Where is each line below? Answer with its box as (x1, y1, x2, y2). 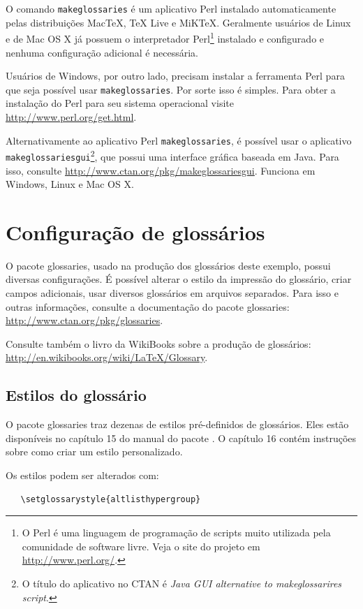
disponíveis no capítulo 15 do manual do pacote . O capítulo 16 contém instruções (6, 430, 357, 445)
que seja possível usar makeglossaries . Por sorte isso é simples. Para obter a (6, 82, 336, 96)
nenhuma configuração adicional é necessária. (6, 45, 198, 59)
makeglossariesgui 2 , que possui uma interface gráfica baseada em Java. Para (6, 147, 339, 163)
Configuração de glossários (6, 217, 265, 246)
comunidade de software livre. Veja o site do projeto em (22, 538, 260, 553)
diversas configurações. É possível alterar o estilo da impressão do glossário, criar (6, 272, 352, 286)
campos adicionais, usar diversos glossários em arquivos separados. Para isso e (6, 286, 339, 300)
